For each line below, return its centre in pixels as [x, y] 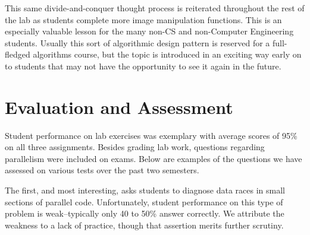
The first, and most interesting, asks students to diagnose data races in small [145, 190]
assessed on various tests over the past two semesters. [102, 170]
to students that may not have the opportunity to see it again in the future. [143, 66]
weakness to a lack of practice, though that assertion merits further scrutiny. [144, 225]
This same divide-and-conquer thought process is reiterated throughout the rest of [155, 8]
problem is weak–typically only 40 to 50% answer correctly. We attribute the [145, 213]
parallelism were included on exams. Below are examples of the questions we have [154, 158]
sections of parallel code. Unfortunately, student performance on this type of [144, 201]
